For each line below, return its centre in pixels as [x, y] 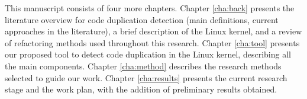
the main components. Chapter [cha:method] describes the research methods [143, 66]
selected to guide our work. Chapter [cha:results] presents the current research [146, 77]
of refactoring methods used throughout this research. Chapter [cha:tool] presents [152, 42]
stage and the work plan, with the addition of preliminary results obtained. [141, 89]
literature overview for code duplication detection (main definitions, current [142, 19]
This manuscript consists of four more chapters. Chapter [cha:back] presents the [150, 8]
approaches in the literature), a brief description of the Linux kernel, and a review [153, 31]
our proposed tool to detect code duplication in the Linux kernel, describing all [148, 54]
